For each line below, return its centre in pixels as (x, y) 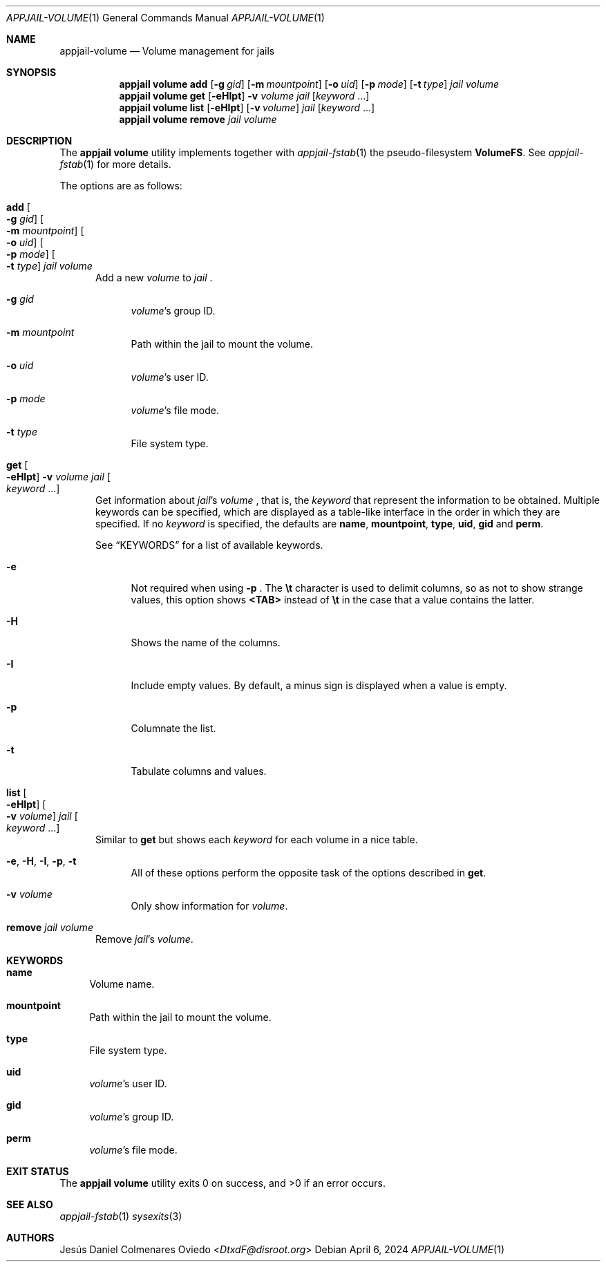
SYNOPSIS (31, 72)
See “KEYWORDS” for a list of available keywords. (209, 545)
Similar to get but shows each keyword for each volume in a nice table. (257, 839)
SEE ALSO (30, 1204)
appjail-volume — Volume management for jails (167, 51)
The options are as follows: (121, 186)
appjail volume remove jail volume (198, 119)
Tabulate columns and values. (199, 771)
